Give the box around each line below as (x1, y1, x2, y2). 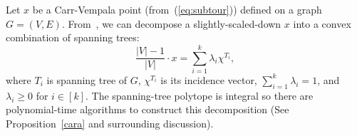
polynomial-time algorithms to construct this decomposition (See (6, 102, 289, 117)
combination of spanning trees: (6, 30, 140, 45)
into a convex (293, 16, 351, 31)
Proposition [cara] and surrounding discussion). (6, 115, 214, 130)
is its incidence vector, (160, 72, 257, 87)
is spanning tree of (46, 72, 128, 87)
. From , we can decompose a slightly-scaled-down (61, 16, 281, 31)
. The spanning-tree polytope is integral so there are (86, 88, 314, 103)
